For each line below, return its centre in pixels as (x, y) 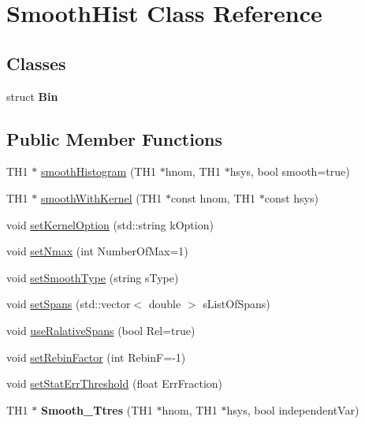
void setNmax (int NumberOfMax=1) (97, 251)
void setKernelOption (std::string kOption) (110, 224)
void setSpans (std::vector (69, 304)
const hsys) (291, 197)
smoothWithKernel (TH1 (101, 197)
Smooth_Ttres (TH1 (97, 409)
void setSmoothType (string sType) (93, 277)
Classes (36, 63)
